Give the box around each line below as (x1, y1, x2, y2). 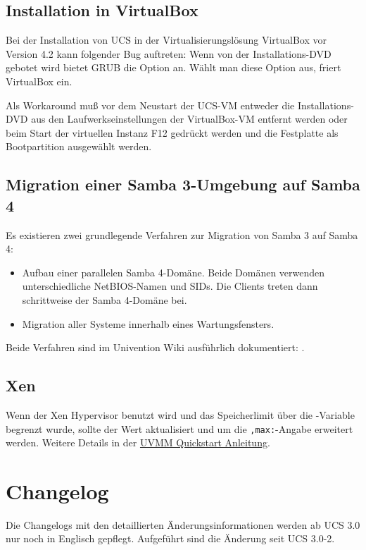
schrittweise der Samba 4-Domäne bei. (22, 292, 187, 307)
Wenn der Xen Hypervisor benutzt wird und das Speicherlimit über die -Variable (6, 407, 355, 422)
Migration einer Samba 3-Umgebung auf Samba (6, 173, 360, 195)
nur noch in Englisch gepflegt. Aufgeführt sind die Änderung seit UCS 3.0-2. (6, 531, 335, 546)
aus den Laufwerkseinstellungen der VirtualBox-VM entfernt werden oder (31, 111, 348, 126)
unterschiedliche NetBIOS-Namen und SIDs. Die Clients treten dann (22, 279, 318, 293)
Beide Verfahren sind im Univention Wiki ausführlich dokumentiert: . (6, 340, 305, 355)
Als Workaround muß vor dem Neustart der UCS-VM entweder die (6, 97, 295, 112)
